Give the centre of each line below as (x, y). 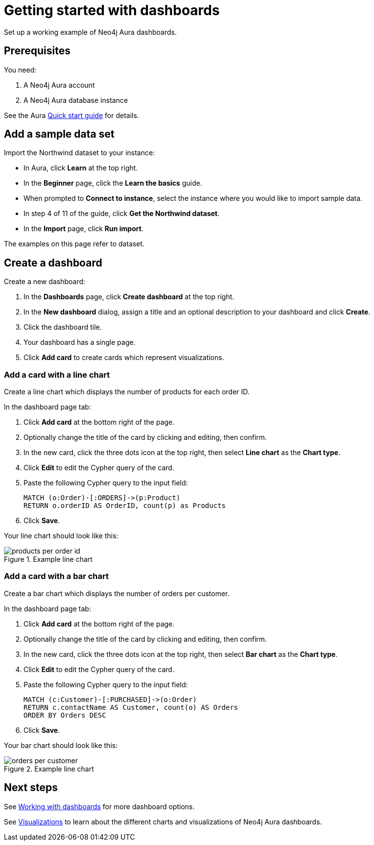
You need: (20, 70)
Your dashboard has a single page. (80, 342)
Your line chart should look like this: (61, 536)
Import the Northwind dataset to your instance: (80, 153)
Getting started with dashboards (112, 10)
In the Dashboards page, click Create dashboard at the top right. (129, 297)
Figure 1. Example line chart (48, 559)
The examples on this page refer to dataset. (74, 244)
